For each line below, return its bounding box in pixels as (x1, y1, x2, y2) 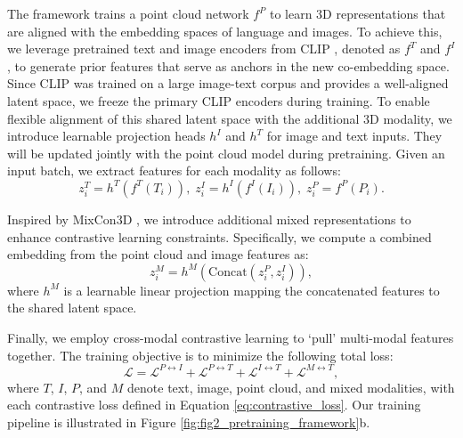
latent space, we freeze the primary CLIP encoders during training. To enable (7, 91, 430, 109)
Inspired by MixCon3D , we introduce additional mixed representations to (7, 209, 411, 228)
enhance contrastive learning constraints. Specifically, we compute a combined (7, 227, 432, 246)
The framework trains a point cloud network (7, 4, 249, 22)
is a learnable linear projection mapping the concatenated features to (63, 280, 440, 299)
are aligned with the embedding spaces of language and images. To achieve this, (7, 21, 443, 40)
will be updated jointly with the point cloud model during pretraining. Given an (7, 143, 445, 162)
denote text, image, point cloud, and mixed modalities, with (127, 377, 455, 396)
